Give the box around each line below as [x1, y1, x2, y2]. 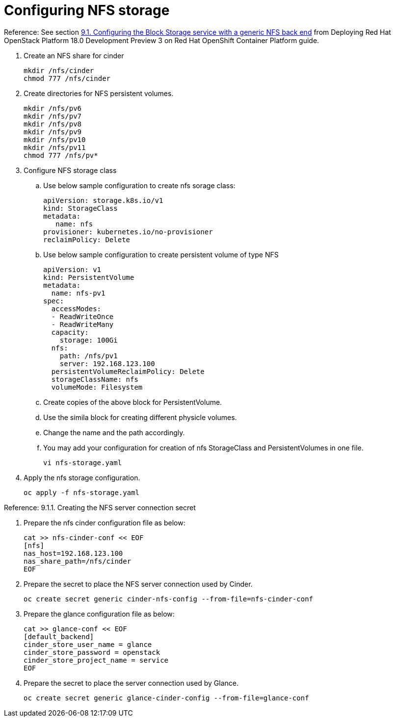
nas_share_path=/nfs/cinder [24, 557, 132, 565]
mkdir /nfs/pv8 [24, 120, 82, 128]
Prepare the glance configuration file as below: [24, 609, 175, 618]
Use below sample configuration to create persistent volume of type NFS [43, 250, 279, 259]
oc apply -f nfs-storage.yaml [24, 488, 140, 497]
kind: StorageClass [43, 204, 118, 212]
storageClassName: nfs [51, 375, 138, 383]
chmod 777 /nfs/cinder [24, 74, 111, 82]
